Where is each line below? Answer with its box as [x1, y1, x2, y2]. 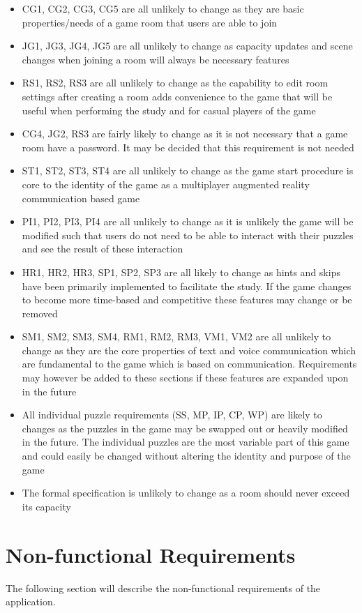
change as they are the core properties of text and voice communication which [22, 342, 356, 357]
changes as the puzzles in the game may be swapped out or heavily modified [22, 421, 348, 435]
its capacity [22, 499, 71, 513]
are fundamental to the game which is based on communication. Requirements [22, 356, 357, 371]
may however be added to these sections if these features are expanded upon [22, 370, 349, 385]
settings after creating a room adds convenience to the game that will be [22, 89, 333, 103]
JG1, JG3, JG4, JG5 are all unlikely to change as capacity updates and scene [22, 38, 353, 53]
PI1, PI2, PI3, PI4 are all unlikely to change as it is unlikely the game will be [22, 214, 354, 229]
